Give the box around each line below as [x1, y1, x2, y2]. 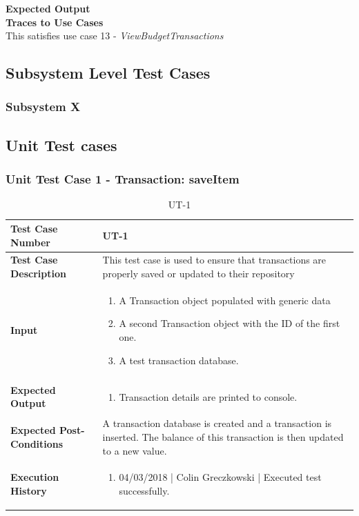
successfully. [119, 483, 170, 497]
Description [10, 266, 67, 281]
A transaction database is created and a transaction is [102, 416, 332, 430]
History [10, 483, 47, 497]
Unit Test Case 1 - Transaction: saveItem [6, 170, 240, 188]
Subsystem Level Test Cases [6, 62, 211, 83]
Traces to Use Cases [6, 14, 104, 29]
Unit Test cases [6, 134, 117, 155]
